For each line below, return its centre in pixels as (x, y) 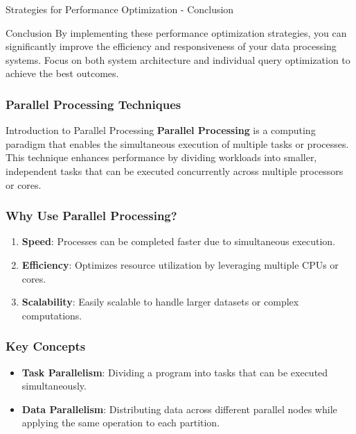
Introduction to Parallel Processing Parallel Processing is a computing (161, 130)
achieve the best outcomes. (62, 73)
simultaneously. (54, 386)
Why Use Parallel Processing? (91, 216)
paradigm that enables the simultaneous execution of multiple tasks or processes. (177, 143)
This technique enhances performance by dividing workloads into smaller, (161, 157)
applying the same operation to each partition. (121, 423)
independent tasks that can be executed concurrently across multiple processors (175, 170)
